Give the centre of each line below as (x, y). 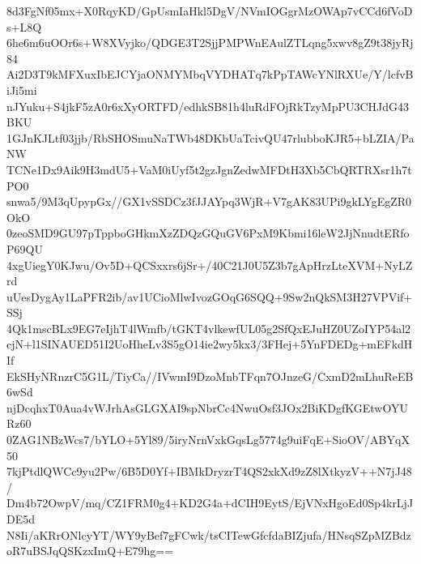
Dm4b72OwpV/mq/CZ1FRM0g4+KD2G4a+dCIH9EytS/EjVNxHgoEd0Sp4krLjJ (210, 503)
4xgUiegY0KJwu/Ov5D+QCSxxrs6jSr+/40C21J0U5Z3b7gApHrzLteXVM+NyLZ (210, 265)
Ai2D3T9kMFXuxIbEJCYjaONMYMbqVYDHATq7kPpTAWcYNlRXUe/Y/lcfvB (210, 74)
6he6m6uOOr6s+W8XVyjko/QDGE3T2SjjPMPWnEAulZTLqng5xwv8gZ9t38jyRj (210, 43)
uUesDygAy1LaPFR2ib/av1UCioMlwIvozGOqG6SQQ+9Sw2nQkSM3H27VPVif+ (210, 296)
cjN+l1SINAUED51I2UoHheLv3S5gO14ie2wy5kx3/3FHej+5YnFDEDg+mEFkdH (210, 344)
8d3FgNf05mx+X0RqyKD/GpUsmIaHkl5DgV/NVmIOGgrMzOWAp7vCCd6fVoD (210, 11)
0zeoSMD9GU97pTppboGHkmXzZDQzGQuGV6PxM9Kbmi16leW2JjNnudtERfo (208, 233)
